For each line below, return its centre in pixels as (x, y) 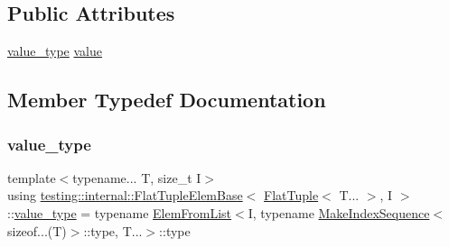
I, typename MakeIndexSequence (339, 212)
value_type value (55, 51)
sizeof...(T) (37, 230)
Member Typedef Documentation (167, 100)
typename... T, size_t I (137, 177)
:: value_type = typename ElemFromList (120, 212)
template (32, 177)
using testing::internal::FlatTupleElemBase (125, 195)
